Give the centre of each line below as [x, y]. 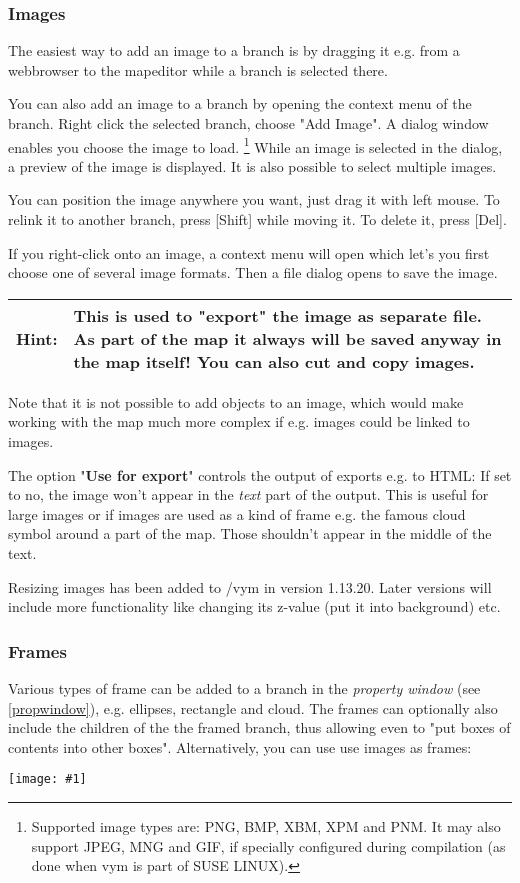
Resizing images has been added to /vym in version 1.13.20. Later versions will [250, 586]
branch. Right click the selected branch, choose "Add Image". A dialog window [248, 123]
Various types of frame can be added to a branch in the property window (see [244, 687]
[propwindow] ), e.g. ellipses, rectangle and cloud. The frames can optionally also [253, 707]
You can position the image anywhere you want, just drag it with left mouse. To [254, 199]
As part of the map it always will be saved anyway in [287, 338]
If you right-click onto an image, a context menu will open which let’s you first [249, 252]
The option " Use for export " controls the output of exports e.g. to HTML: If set [260, 474]
